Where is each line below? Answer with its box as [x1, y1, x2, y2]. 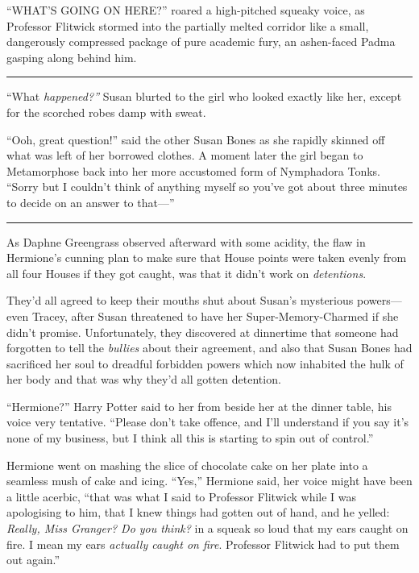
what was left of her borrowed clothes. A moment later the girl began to [6, 147, 363, 164]
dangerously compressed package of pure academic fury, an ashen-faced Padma [6, 33, 396, 50]
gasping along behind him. [6, 48, 137, 65]
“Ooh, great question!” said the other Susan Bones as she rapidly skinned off [6, 131, 385, 147]
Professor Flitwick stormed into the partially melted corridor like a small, [6, 17, 369, 34]
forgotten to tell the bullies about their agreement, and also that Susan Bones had [6, 339, 413, 356]
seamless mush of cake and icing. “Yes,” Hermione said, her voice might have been [6, 472, 413, 489]
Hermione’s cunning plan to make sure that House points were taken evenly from [6, 249, 407, 266]
